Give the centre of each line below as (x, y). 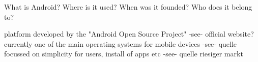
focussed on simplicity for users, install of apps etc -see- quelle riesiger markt (124, 54)
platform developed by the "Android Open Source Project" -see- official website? (129, 34)
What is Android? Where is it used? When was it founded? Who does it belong (128, 7)
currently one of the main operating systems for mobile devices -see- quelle (121, 43)
